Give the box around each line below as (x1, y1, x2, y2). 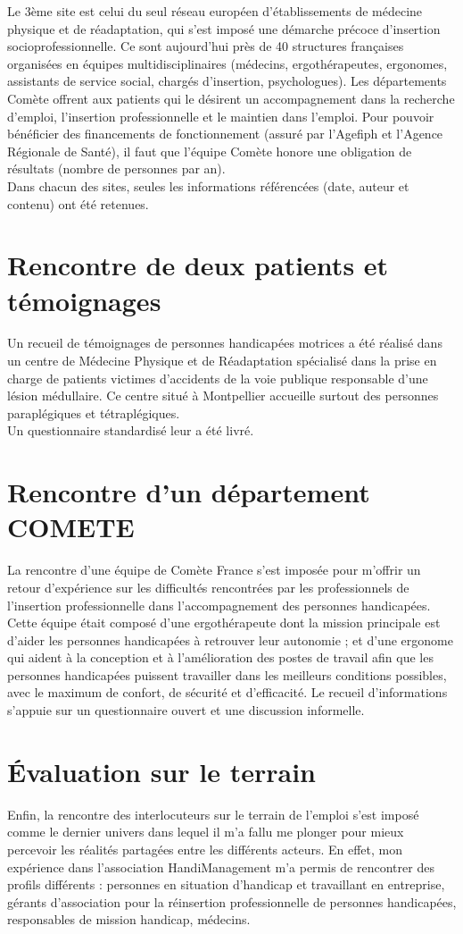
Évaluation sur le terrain (7, 753, 316, 789)
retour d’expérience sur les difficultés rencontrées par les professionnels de (7, 577, 409, 596)
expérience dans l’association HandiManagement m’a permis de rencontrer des (7, 857, 434, 876)
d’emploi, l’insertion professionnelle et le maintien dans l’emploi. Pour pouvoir (7, 106, 434, 125)
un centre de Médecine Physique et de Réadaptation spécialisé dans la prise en (7, 351, 437, 370)
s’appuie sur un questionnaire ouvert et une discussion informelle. (7, 701, 365, 719)
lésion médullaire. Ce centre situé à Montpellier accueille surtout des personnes (7, 386, 439, 405)
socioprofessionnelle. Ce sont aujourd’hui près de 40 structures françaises (7, 37, 404, 55)
